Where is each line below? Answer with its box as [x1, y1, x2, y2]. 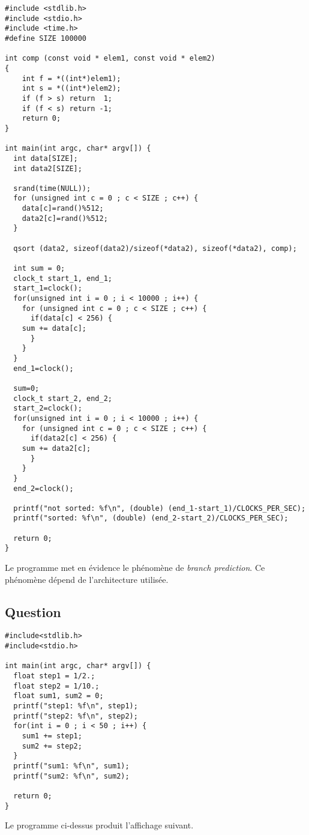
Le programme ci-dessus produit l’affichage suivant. [5, 819, 194, 831]
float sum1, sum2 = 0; [13, 692, 104, 701]
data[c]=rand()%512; [22, 204, 104, 213]
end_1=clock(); [13, 364, 74, 373]
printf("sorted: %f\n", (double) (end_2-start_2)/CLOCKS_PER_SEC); [13, 514, 289, 523]
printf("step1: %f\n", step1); [13, 702, 138, 711]
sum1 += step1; [22, 732, 82, 741]
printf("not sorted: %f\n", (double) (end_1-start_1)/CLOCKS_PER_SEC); [13, 504, 306, 513]
